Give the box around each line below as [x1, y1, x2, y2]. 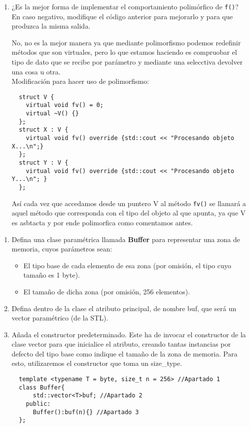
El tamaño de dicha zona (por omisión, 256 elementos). [23, 286, 190, 296]
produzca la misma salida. [11, 21, 91, 31]
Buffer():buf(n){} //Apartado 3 [33, 408, 139, 416]
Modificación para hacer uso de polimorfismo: [11, 76, 149, 86]
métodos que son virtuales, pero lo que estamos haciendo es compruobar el [11, 47, 237, 57]
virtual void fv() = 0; [26, 102, 104, 109]
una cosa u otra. [11, 66, 61, 76]
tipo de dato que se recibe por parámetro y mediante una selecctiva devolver [11, 57, 243, 67]
